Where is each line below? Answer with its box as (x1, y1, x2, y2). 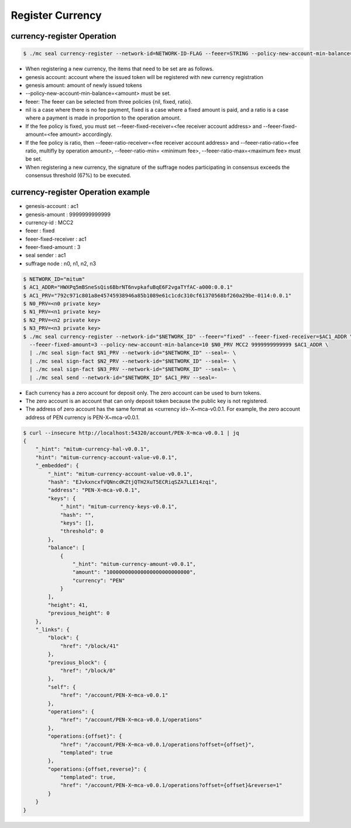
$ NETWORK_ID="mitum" (23, 275, 85, 282)
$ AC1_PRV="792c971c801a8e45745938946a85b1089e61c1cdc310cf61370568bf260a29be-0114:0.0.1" (23, 292, 292, 299)
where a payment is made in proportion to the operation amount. (25, 114, 181, 121)
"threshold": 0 (60, 528, 104, 534)
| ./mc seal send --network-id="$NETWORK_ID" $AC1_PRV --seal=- (29, 374, 218, 381)
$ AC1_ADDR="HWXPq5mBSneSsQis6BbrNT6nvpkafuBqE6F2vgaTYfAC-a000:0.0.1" (23, 284, 233, 291)
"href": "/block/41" (60, 642, 119, 649)
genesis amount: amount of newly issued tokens (25, 81, 143, 88)
